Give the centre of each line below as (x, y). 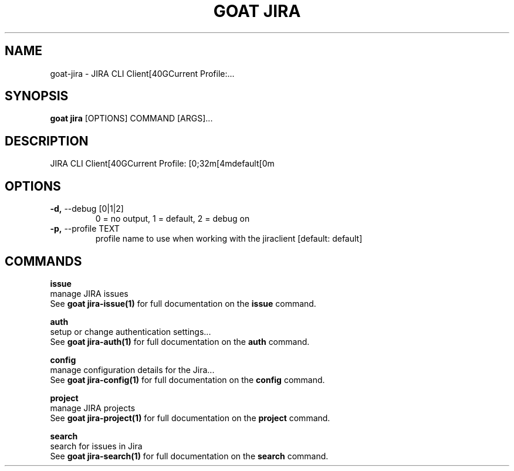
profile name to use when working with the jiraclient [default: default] (229, 239)
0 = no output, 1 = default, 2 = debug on (173, 219)
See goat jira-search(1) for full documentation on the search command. (189, 456)
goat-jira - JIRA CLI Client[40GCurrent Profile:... (142, 73)
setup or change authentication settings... (131, 331)
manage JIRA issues (89, 293)
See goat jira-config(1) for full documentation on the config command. (187, 379)
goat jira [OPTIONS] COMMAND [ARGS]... (131, 118)
